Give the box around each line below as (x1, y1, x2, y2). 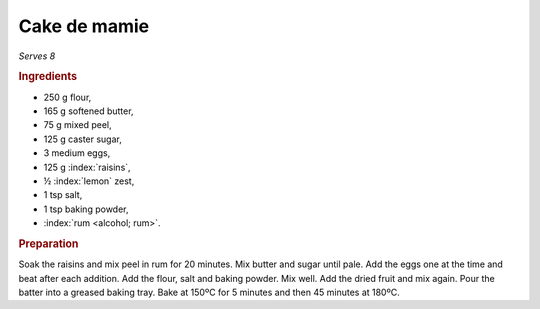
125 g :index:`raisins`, (43, 161, 131, 173)
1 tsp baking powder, (43, 203, 129, 215)
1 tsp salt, (43, 189, 83, 201)
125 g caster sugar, (43, 133, 122, 145)
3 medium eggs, (43, 147, 111, 159)
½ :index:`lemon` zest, (43, 175, 135, 187)
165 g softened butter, (43, 105, 134, 117)
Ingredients (18, 70, 78, 84)
